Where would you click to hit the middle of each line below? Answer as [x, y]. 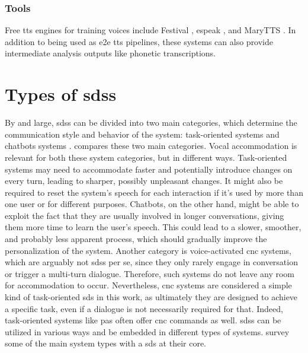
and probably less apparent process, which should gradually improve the [136, 239]
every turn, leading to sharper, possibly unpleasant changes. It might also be [144, 181]
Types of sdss [61, 94]
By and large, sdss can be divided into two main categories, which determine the [151, 123]
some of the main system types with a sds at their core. [105, 343]
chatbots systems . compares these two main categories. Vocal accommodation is [151, 146]
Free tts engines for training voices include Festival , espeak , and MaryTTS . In [150, 30]
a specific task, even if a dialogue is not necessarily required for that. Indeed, [144, 308]
